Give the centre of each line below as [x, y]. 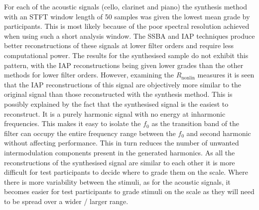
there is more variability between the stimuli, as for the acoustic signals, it [117, 181]
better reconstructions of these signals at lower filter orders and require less [119, 45]
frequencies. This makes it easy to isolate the [72, 123]
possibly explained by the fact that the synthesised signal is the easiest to [116, 104]
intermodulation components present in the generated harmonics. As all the [120, 152]
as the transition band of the [195, 123]
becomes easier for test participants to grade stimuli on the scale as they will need [129, 191]
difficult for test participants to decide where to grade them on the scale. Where [126, 172]
